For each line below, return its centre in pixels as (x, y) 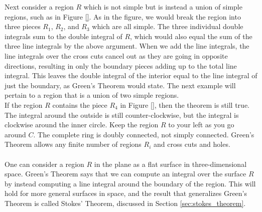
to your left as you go (201, 125)
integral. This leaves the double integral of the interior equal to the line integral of (131, 75)
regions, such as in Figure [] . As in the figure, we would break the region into (123, 16)
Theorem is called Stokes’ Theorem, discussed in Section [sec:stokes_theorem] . (125, 203)
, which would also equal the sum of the (191, 36)
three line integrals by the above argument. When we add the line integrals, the (127, 46)
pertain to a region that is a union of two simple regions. (92, 95)
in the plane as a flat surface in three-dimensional (170, 164)
